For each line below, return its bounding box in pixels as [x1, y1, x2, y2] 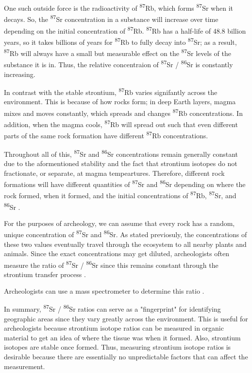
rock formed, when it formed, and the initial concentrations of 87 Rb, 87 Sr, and [4, 189, 236, 201]
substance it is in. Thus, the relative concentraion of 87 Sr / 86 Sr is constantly [4, 58, 233, 69]
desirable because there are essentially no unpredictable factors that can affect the [4, 351, 248, 361]
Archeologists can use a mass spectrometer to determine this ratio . [4, 285, 204, 296]
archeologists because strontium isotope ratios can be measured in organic [4, 323, 224, 333]
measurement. [4, 361, 45, 371]
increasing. [4, 69, 35, 79]
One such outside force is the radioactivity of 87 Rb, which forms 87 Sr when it [4, 1, 234, 13]
